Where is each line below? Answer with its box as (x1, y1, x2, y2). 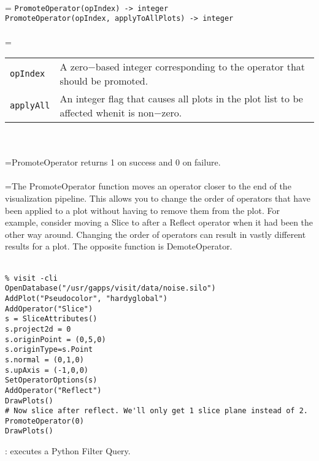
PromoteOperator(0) (5, 416, 84, 425)
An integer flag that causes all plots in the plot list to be (60, 91, 303, 106)
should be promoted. (60, 74, 148, 88)
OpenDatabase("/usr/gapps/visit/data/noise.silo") (5, 284, 216, 293)
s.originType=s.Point (5, 345, 93, 354)
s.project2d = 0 (5, 324, 71, 333)
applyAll (10, 101, 50, 111)
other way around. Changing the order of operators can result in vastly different (5, 227, 306, 240)
